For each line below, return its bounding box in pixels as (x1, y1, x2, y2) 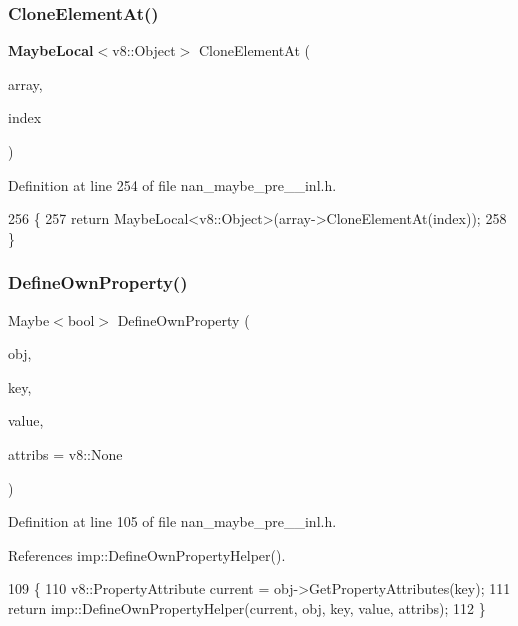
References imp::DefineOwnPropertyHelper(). (8, 544, 286, 565)
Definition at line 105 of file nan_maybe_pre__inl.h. (8, 511, 337, 532)
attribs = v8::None (8, 443, 123, 464)
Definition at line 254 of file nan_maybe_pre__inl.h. (8, 174, 337, 195)
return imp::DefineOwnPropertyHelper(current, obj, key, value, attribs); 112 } (8, 597, 486, 618)
